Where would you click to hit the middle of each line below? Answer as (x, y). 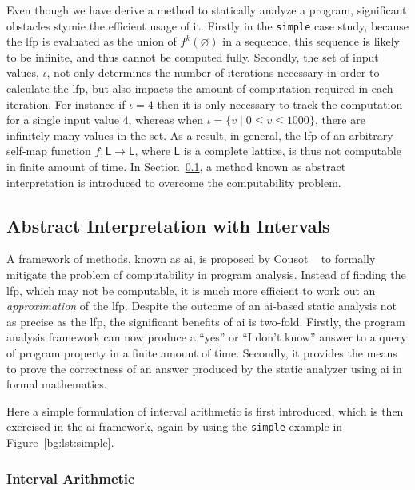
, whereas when (166, 120)
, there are (340, 120)
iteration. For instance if (66, 104)
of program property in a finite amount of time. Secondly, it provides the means (202, 352)
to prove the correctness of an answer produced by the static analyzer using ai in (204, 368)
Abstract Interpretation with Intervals (168, 225)
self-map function (49, 151)
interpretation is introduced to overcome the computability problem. (174, 182)
